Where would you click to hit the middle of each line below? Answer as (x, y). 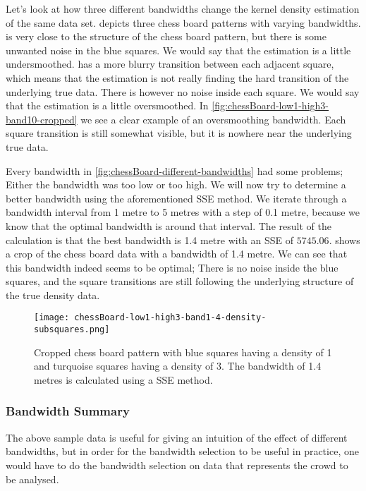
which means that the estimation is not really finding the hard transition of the (177, 77)
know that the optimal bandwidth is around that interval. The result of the (169, 225)
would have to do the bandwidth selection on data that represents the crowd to (177, 465)
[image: (52, 318)
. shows (344, 240)
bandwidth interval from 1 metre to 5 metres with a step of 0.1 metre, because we (183, 212)
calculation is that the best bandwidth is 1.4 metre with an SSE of (150, 240)
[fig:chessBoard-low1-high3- (270, 105)
